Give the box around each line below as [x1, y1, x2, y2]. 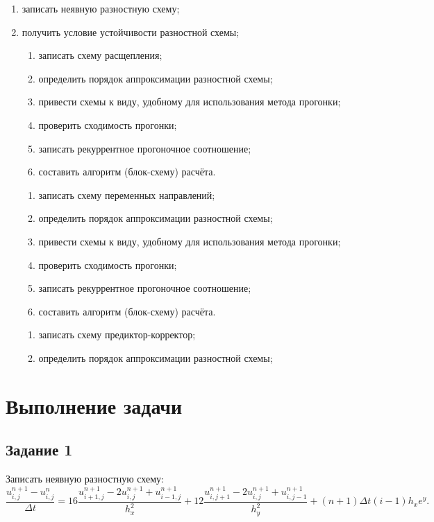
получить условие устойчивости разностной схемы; [22, 24, 240, 39]
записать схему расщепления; [38, 48, 162, 62]
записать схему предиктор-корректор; [38, 327, 196, 342]
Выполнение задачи [6, 391, 183, 419]
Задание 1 [6, 439, 73, 460]
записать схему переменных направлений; [38, 187, 215, 202]
